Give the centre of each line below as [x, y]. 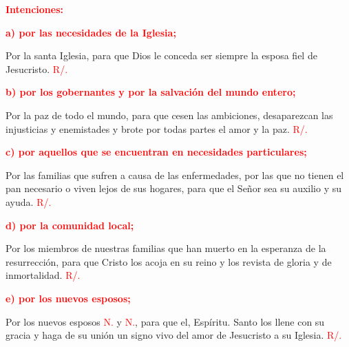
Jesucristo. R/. [37, 69]
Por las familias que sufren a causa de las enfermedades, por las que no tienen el [175, 175]
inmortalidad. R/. [43, 275]
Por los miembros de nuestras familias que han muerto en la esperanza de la [166, 248]
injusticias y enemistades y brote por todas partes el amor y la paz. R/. [157, 128]
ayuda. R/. [29, 201]
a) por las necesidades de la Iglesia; [91, 32]
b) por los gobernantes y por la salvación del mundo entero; [151, 92]
